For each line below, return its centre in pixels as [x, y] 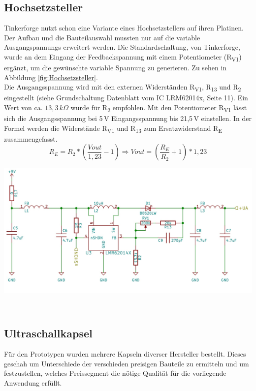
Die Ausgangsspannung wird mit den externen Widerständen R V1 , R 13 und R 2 [123, 88]
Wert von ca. [23, 107]
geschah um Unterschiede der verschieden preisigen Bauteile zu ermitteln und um [127, 363]
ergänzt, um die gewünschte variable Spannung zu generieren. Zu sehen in [115, 68]
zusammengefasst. [31, 138]
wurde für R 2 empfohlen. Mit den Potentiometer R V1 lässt [159, 108]
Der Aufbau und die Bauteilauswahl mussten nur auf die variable [102, 37]
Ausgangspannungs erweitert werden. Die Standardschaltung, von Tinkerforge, [122, 47]
